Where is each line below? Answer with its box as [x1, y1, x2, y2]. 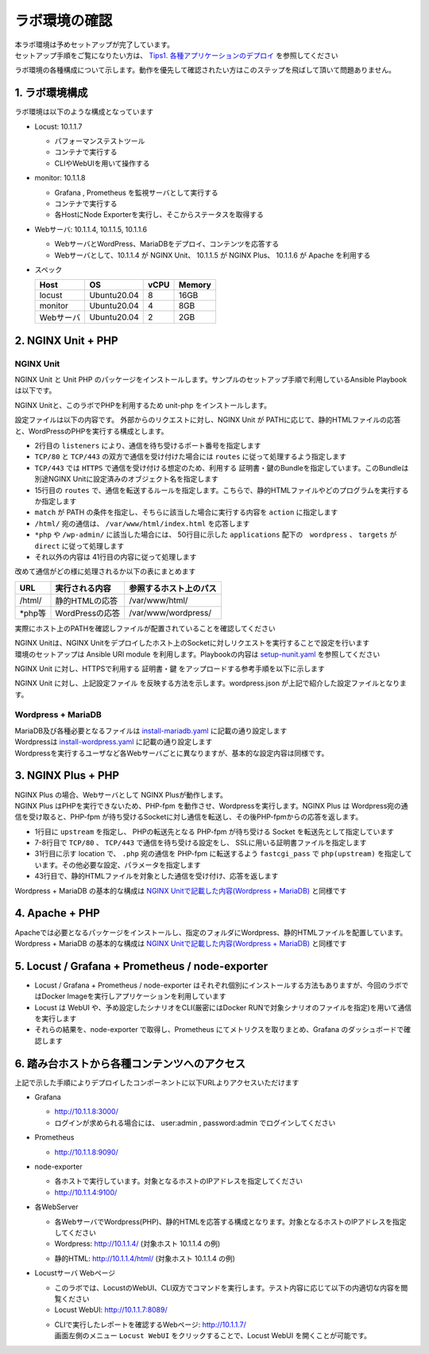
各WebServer [34, 1202, 79, 1212]
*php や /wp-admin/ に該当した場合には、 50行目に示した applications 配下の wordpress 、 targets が [34, 530, 397, 540]
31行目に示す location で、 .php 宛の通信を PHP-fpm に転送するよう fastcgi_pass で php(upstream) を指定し [34, 849, 405, 859]
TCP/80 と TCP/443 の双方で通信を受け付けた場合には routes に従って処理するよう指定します [34, 452, 347, 461]
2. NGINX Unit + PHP [14, 334, 118, 347]
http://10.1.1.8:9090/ [54, 1147, 118, 1157]
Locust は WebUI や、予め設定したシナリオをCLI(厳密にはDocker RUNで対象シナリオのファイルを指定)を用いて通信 [34, 1003, 412, 1012]
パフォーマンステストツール [54, 136, 145, 146]
